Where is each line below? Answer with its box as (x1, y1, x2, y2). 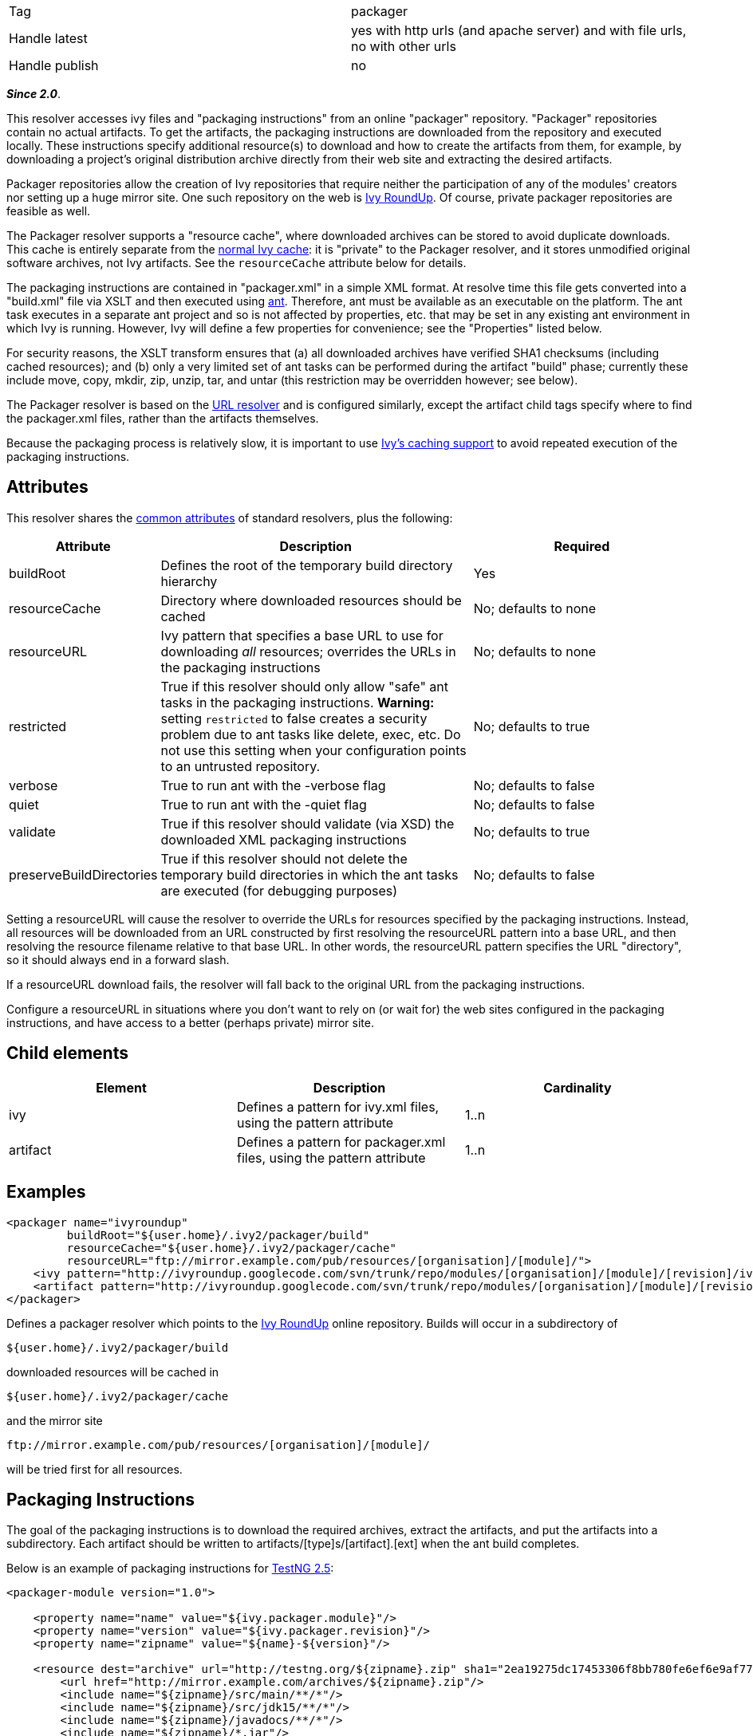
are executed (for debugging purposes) (160, 882, 398, 899)
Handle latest (9, 30, 88, 46)
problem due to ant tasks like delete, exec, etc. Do (160, 726, 461, 742)
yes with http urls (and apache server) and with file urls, (351, 22, 687, 38)
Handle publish (9, 57, 99, 73)
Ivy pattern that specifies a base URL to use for (160, 627, 444, 644)
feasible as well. (6, 204, 91, 218)
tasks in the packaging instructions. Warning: (160, 694, 435, 711)
